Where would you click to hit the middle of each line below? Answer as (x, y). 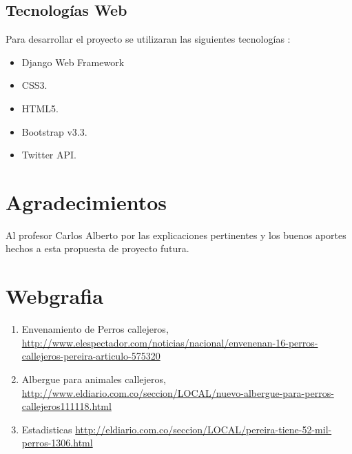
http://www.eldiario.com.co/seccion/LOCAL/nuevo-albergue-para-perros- (178, 392)
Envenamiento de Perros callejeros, (95, 329)
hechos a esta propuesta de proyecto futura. (97, 248)
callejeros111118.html (66, 406)
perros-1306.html (57, 443)
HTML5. (40, 108)
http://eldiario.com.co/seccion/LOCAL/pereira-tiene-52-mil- (204, 429)
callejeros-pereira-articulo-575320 (91, 356)
